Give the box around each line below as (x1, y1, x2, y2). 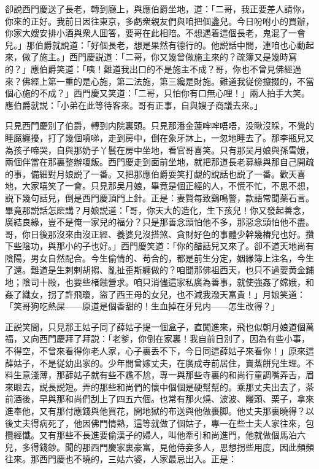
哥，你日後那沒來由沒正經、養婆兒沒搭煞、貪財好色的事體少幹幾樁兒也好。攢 (5, 227, 314, 240)
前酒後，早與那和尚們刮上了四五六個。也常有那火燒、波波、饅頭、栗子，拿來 (5, 392, 314, 405)
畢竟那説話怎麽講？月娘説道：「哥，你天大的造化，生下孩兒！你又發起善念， (5, 203, 310, 216)
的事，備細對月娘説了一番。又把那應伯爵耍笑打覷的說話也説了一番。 (5, 167, 280, 180)
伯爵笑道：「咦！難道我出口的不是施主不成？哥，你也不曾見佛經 (39, 62, 293, 75)
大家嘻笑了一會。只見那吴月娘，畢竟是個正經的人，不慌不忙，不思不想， (21, 179, 314, 192)
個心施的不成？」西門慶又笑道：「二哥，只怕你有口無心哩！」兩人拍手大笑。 (5, 87, 310, 99)
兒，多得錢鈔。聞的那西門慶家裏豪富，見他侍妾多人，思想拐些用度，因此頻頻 (5, 440, 314, 453)
